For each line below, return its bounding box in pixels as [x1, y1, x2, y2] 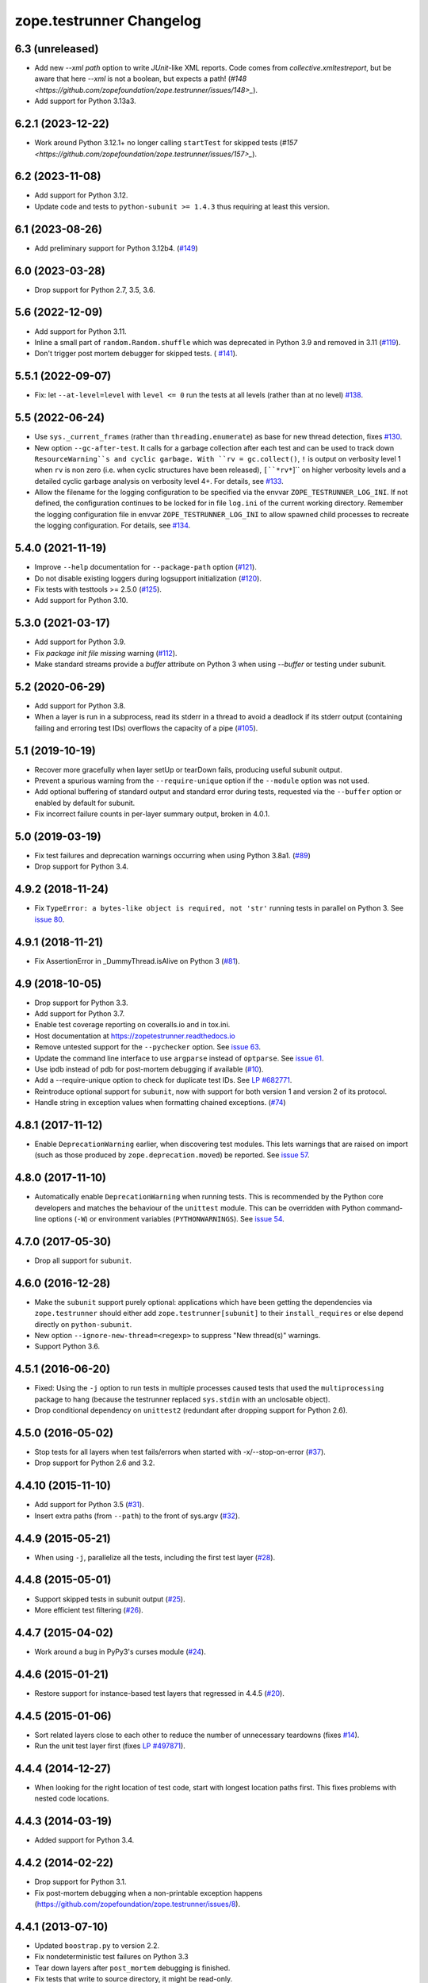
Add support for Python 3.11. [34, 326, 127, 336]
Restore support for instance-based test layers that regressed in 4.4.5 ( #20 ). [34, 1688, 285, 1697]
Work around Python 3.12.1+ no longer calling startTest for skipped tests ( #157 [34, 138, 298, 148]
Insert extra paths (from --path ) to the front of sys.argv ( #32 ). [34, 1511, 241, 1521]
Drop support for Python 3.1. [34, 1877, 127, 1887]
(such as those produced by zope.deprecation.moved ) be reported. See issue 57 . [34, 1150, 310, 1160]
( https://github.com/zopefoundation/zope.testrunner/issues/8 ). [34, 1899, 241, 1908]
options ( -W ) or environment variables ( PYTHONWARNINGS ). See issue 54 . [48, 1214, 285, 1224]
